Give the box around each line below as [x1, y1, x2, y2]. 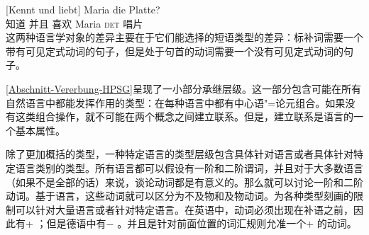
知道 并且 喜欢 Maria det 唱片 [6, 16, 143, 30]
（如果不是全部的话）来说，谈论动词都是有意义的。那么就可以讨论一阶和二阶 [6, 174, 363, 189]
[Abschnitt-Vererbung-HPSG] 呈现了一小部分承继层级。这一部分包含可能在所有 [6, 81, 361, 96]
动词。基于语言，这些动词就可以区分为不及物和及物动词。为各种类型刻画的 [6, 188, 353, 203]
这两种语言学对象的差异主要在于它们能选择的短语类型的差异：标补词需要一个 [6, 30, 363, 45]
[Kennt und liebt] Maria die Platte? [6, 2, 160, 16]
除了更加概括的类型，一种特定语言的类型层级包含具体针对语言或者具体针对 [6, 147, 353, 161]
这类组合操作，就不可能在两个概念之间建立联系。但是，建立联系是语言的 [15, 109, 353, 124]
